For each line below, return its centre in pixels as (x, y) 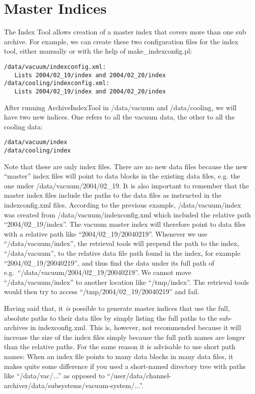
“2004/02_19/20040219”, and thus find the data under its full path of (109, 262)
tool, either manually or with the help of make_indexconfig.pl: (98, 51)
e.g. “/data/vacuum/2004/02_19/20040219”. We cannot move (98, 272)
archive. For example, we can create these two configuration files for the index (121, 41)
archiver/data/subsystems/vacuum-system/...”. (74, 385)
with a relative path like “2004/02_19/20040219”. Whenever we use (106, 233)
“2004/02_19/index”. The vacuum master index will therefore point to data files (125, 224)
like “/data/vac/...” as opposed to (55, 376)
